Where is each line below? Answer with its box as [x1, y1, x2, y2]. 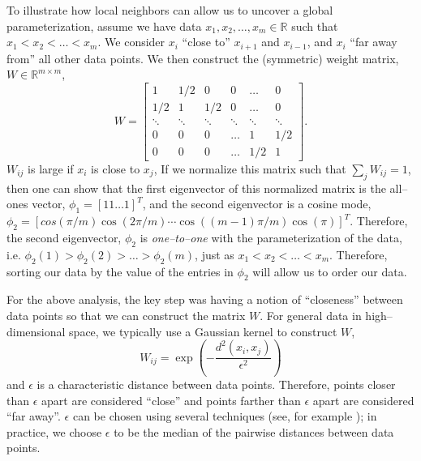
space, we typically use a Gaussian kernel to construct [69, 322, 337, 339]
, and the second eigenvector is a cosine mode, [142, 195, 372, 212]
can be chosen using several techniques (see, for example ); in [72, 408, 377, 425]
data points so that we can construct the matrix [6, 306, 246, 323]
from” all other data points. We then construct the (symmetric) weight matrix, [6, 49, 399, 66]
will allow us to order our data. [252, 263, 407, 280]
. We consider [97, 33, 165, 50]
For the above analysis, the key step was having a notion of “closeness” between [6, 291, 403, 308]
